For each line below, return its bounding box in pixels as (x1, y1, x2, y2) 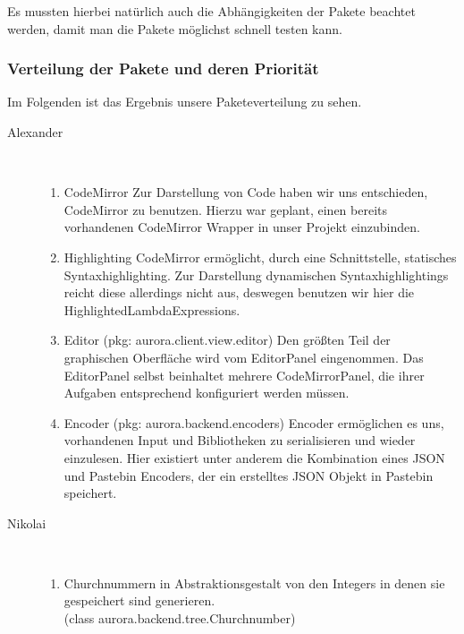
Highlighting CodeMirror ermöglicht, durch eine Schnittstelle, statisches (63, 247, 457, 266)
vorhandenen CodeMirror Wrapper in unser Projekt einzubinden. (63, 218, 420, 236)
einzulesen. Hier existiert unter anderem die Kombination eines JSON (63, 448, 445, 467)
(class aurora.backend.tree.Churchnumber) (63, 609, 296, 628)
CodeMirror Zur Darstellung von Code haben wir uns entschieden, (63, 183, 428, 201)
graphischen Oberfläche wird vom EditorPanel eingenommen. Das (63, 347, 424, 366)
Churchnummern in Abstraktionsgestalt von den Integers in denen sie (63, 573, 445, 592)
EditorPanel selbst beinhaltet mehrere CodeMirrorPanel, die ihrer (63, 365, 425, 384)
